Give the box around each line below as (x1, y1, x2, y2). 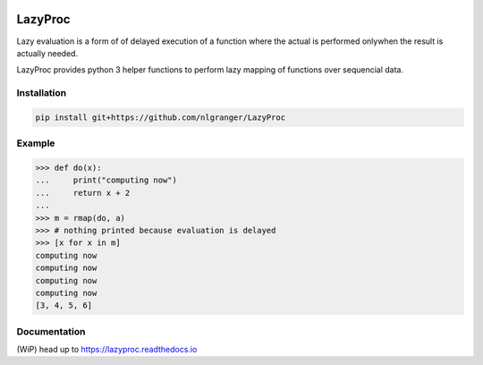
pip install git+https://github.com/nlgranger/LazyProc (35, 112, 286, 123)
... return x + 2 (35, 188, 131, 198)
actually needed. (16, 47, 79, 58)
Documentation (16, 325, 86, 337)
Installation (16, 87, 67, 99)
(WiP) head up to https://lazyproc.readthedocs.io (16, 344, 198, 355)
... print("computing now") (35, 175, 178, 185)
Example (16, 137, 55, 149)
